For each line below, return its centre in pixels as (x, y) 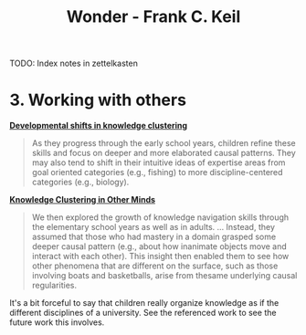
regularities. (54, 286)
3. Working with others (98, 100)
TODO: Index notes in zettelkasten (74, 63)
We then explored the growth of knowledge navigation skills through (160, 217)
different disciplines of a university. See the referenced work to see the (143, 313)
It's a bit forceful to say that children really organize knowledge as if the (144, 303)
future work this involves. (57, 322)
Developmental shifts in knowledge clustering (99, 126)
